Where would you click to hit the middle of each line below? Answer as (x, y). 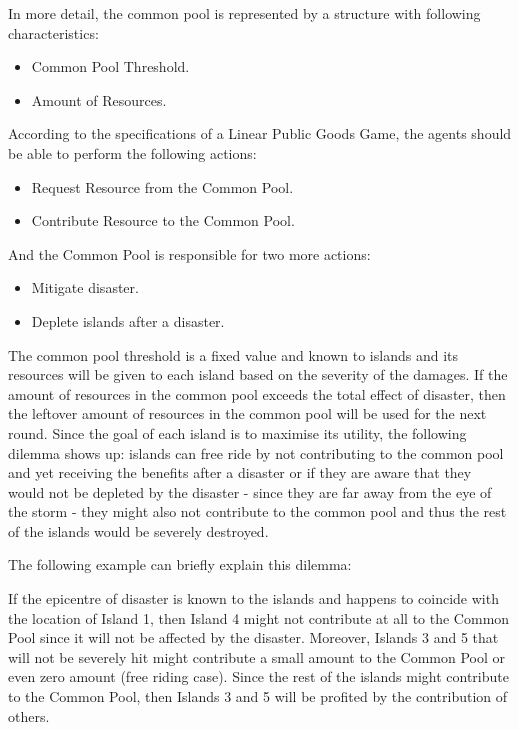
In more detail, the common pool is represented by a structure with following (244, 13)
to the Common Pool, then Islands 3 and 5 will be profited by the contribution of (258, 696)
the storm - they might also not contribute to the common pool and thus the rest (257, 511)
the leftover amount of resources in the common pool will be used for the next (247, 413)
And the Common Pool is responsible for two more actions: (189, 253)
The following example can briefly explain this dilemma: (180, 564)
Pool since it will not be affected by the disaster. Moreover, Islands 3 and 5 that (253, 637)
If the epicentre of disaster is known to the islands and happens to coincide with (253, 598)
